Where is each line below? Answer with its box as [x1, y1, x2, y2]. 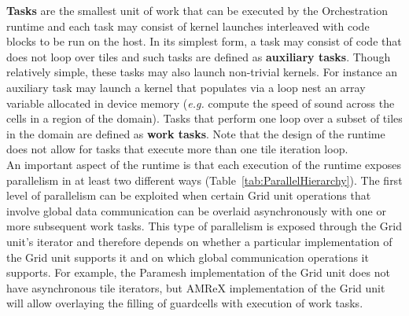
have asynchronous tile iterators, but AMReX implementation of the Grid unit [6, 279, 385, 296]
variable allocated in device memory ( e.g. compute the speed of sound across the [6, 94, 395, 111]
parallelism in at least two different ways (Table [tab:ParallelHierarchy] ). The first [6, 171, 403, 188]
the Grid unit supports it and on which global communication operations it [6, 248, 369, 265]
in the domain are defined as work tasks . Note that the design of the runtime [6, 125, 385, 141]
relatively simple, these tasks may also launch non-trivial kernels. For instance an [6, 64, 398, 80]
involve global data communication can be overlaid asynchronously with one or [6, 202, 386, 219]
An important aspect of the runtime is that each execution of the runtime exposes [6, 156, 402, 172]
